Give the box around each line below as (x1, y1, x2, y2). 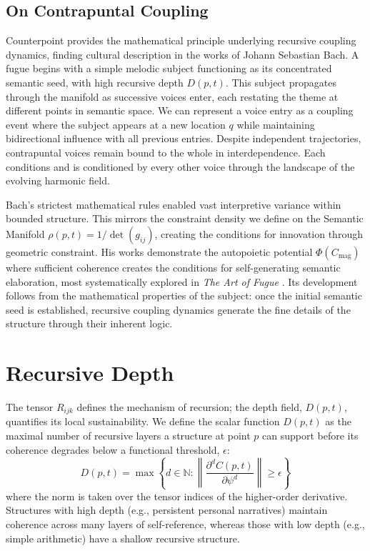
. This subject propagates (225, 74, 336, 89)
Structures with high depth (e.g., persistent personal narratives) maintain (6, 502, 328, 517)
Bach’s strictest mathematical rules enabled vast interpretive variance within (6, 197, 341, 212)
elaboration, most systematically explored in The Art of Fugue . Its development (6, 274, 358, 289)
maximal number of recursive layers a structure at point (6, 428, 251, 443)
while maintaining (236, 116, 315, 131)
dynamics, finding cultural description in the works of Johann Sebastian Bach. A (6, 46, 359, 61)
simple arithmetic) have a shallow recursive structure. (6, 530, 240, 545)
